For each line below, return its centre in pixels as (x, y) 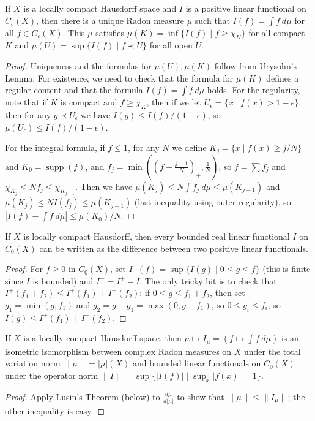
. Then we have (104, 186)
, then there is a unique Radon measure (110, 20)
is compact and (89, 102)
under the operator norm (52, 375)
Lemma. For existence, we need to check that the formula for (119, 78)
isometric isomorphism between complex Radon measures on (118, 351)
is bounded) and (63, 280)
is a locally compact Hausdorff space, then (102, 338)
